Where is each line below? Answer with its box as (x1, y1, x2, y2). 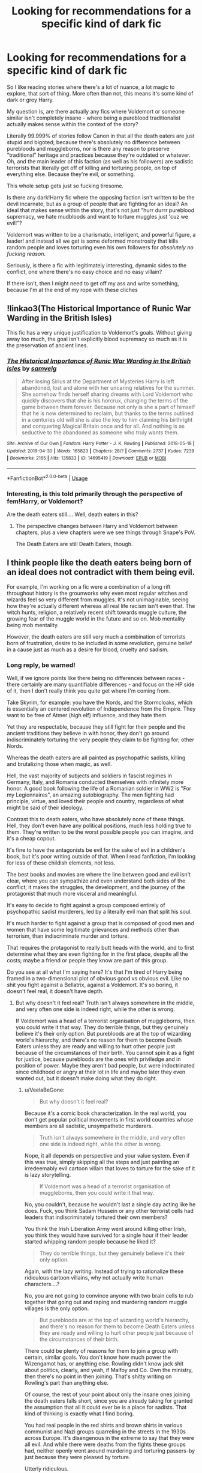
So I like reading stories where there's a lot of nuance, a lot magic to (7, 83, 175, 91)
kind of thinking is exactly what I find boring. (24, 1410, 134, 1417)
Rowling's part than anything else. (24, 1379, 108, 1386)
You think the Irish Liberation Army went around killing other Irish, (24, 1225, 186, 1233)
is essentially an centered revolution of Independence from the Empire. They (7, 705, 196, 712)
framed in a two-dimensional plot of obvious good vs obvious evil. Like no (7, 975, 189, 982)
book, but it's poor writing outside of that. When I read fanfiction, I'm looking (7, 853, 196, 860)
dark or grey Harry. (7, 96, 54, 103)
